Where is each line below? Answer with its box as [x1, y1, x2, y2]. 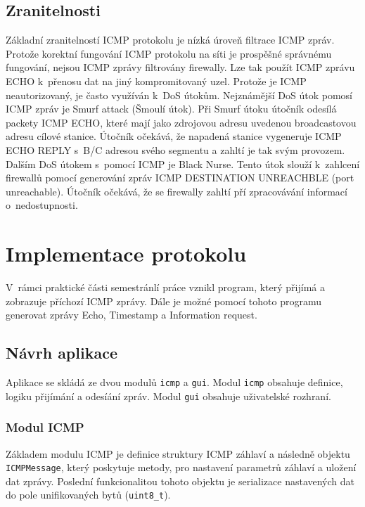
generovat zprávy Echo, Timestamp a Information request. [6, 307, 257, 322]
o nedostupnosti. [6, 198, 78, 212]
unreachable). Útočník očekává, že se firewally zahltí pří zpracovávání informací [6, 184, 347, 198]
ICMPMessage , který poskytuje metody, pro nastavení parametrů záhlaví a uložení [6, 460, 357, 475]
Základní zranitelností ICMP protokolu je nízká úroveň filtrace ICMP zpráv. [6, 32, 335, 47]
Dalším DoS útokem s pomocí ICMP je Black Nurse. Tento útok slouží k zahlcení [6, 156, 360, 171]
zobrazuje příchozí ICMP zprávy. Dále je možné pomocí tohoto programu [6, 293, 321, 308]
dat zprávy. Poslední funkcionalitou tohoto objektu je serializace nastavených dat [6, 473, 354, 488]
